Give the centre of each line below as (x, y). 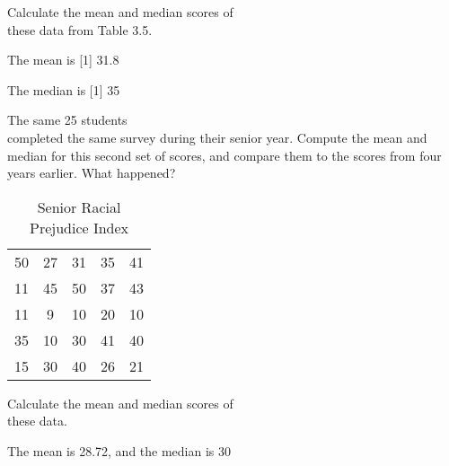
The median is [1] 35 (64, 89)
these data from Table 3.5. (80, 29)
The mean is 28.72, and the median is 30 (119, 450)
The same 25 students (67, 120)
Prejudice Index (79, 227)
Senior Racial (79, 207)
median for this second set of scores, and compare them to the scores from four (224, 155)
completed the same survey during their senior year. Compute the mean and (217, 137)
